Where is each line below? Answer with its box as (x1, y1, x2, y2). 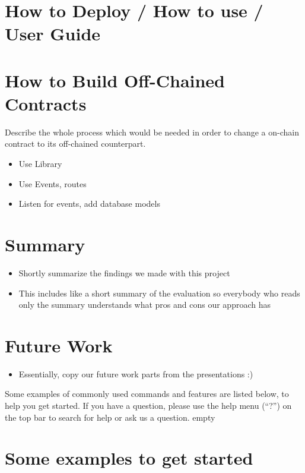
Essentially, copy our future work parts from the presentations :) (18, 367, 253, 380)
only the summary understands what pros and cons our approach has (18, 298, 271, 311)
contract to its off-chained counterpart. (5, 137, 146, 150)
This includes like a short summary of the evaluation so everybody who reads (18, 286, 300, 299)
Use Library (18, 157, 62, 170)
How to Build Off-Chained (5, 68, 225, 92)
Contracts (5, 91, 87, 115)
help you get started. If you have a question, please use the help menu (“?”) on (5, 399, 292, 412)
